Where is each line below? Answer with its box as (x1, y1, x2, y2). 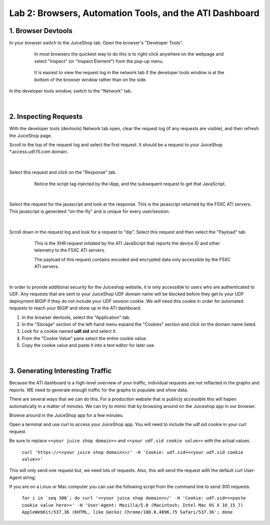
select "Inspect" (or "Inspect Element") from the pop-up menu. (34, 58, 164, 64)
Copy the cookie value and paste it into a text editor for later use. (21, 342, 155, 348)
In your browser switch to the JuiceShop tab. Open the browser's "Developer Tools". (9, 40, 183, 46)
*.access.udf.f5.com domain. (9, 149, 68, 155)
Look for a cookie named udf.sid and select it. (21, 328, 117, 334)
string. (22, 474, 36, 480)
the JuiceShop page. (9, 133, 52, 139)
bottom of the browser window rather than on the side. (34, 77, 147, 83)
